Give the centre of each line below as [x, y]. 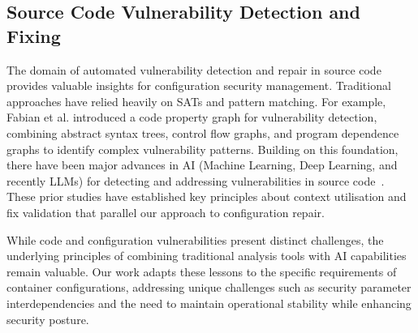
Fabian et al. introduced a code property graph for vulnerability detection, [192, 117]
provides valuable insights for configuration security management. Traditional [199, 85]
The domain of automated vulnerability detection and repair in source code [194, 69]
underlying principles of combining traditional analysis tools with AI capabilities [207, 256]
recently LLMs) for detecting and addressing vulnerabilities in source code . [196, 180]
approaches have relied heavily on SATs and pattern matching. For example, [196, 101]
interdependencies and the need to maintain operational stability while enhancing [209, 303]
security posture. [48, 319]
